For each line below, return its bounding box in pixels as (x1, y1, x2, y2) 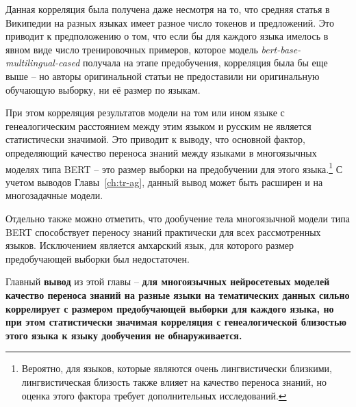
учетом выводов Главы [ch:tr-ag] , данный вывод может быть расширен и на (5, 174, 323, 189)
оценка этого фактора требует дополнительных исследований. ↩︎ (21, 388, 287, 402)
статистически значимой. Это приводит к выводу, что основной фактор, (5, 132, 305, 146)
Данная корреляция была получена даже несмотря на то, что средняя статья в (5, 2, 330, 16)
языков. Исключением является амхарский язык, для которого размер (5, 238, 294, 252)
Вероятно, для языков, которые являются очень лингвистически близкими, (21, 361, 332, 376)
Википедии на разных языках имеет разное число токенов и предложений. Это (5, 15, 334, 29)
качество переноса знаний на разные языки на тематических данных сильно (5, 287, 350, 302)
